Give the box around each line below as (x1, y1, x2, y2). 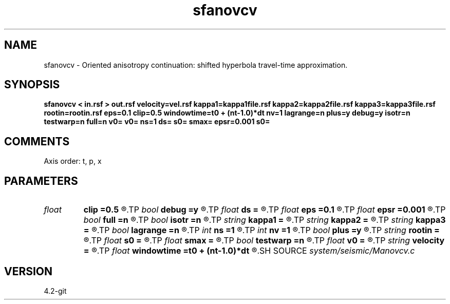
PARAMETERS (4, 174, 78, 187)
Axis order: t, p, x (44, 157, 102, 166)
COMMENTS (4, 135, 70, 148)
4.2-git (44, 286, 67, 295)
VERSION (4, 264, 53, 278)
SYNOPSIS (4, 78, 60, 91)
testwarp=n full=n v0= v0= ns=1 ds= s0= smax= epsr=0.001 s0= (44, 117, 270, 126)
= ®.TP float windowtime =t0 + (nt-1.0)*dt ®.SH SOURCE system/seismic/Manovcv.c (83, 245, 415, 256)
